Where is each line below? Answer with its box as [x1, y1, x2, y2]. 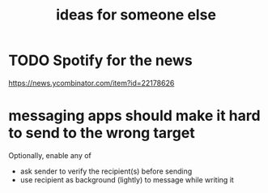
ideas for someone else [55, 6, 217, 24]
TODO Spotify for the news [8, 51, 193, 70]
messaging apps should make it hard [8, 107, 261, 125]
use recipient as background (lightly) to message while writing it [19, 174, 235, 184]
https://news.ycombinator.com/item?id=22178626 [8, 78, 175, 88]
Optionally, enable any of [8, 150, 91, 160]
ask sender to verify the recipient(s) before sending [19, 166, 193, 176]
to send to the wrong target [8, 124, 196, 143]
